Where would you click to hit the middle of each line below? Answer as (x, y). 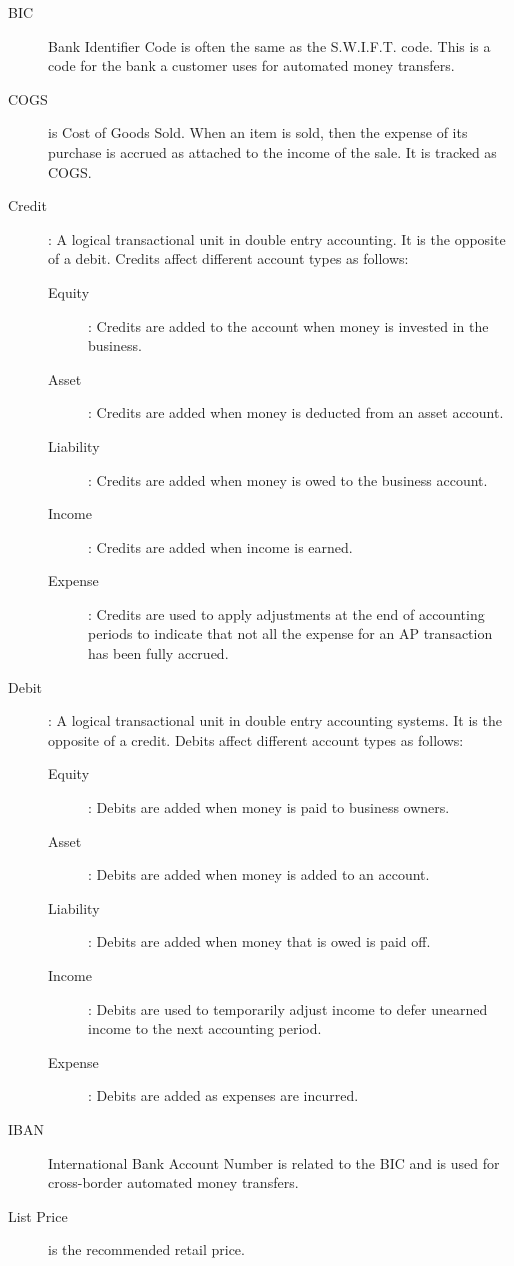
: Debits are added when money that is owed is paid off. (259, 941)
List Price (38, 1215)
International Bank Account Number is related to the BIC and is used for (274, 1162)
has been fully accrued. (158, 653)
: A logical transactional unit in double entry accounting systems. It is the (275, 720)
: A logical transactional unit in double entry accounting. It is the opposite (277, 238)
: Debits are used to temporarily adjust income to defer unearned (288, 1008)
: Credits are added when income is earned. (220, 546)
